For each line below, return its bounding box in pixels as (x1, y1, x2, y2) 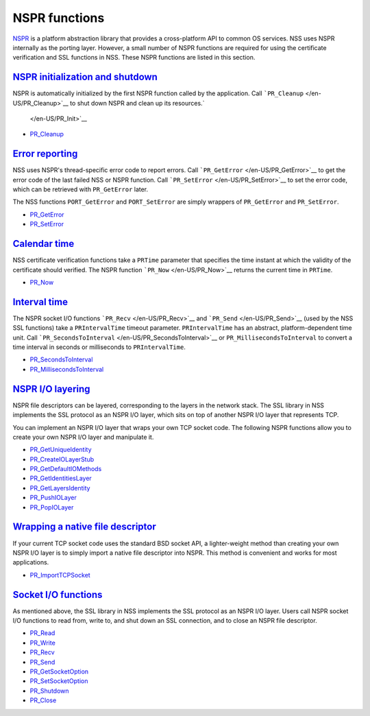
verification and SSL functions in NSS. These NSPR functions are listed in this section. (12, 53, 256, 62)
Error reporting (12, 148, 78, 160)
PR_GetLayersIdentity (29, 484, 90, 492)
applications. (12, 558, 49, 566)
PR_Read (29, 629, 56, 637)
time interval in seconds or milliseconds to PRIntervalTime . (12, 343, 186, 351)
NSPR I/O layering (12, 383, 90, 394)
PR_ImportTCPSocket (29, 571, 90, 579)
